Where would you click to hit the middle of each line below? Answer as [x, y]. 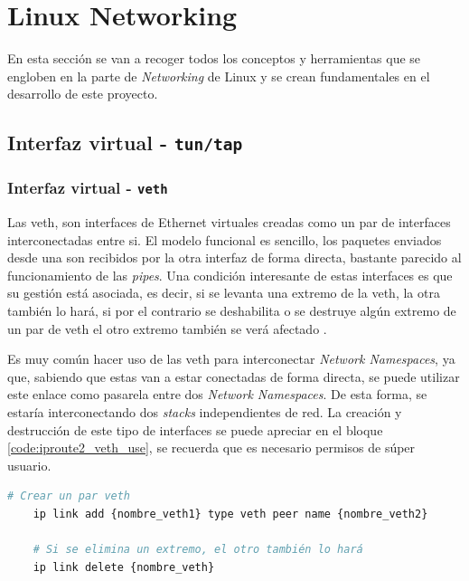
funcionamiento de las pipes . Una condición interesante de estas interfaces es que [230, 275]
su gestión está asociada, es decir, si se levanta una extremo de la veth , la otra [224, 293]
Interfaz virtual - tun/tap [125, 143]
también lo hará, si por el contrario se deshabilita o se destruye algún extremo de [232, 311]
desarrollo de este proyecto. [83, 94]
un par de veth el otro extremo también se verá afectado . [167, 328]
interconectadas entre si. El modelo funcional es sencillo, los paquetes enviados [225, 239]
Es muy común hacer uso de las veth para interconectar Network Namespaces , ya [231, 359]
